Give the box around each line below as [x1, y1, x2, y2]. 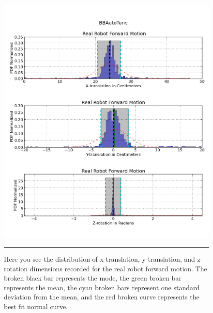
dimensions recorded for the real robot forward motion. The [30, 263, 207, 273]
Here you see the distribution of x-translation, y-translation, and [4, 253, 195, 264]
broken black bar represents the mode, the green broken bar [4, 273, 182, 283]
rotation [4, 263, 28, 273]
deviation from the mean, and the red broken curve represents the [4, 292, 199, 302]
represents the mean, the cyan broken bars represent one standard [4, 282, 200, 292]
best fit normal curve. [4, 301, 68, 311]
